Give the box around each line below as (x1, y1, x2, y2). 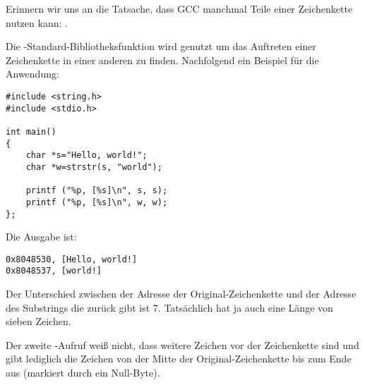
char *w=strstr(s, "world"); (25, 161, 162, 172)
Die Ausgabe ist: (6, 229, 77, 244)
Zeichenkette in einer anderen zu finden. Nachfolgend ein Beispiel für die (6, 52, 319, 67)
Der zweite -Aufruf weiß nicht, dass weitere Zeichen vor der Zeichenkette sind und (6, 337, 359, 352)
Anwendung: (6, 66, 59, 81)
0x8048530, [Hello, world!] (6, 254, 138, 264)
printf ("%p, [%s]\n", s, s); (25, 185, 168, 196)
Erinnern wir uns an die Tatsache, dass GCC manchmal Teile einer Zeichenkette (6, 1, 353, 16)
